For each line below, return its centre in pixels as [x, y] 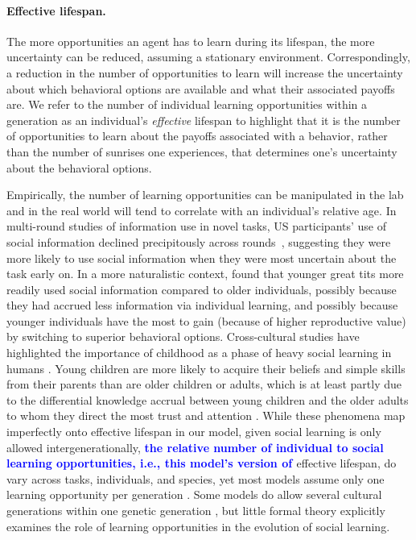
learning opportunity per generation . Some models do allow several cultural [194, 494]
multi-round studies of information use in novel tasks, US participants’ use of [197, 226]
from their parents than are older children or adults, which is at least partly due [204, 384]
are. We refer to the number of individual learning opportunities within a [187, 104]
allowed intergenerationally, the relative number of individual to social [195, 447]
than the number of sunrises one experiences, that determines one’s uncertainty [202, 151]
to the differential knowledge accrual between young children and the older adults [208, 399]
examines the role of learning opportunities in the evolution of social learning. [198, 526]
